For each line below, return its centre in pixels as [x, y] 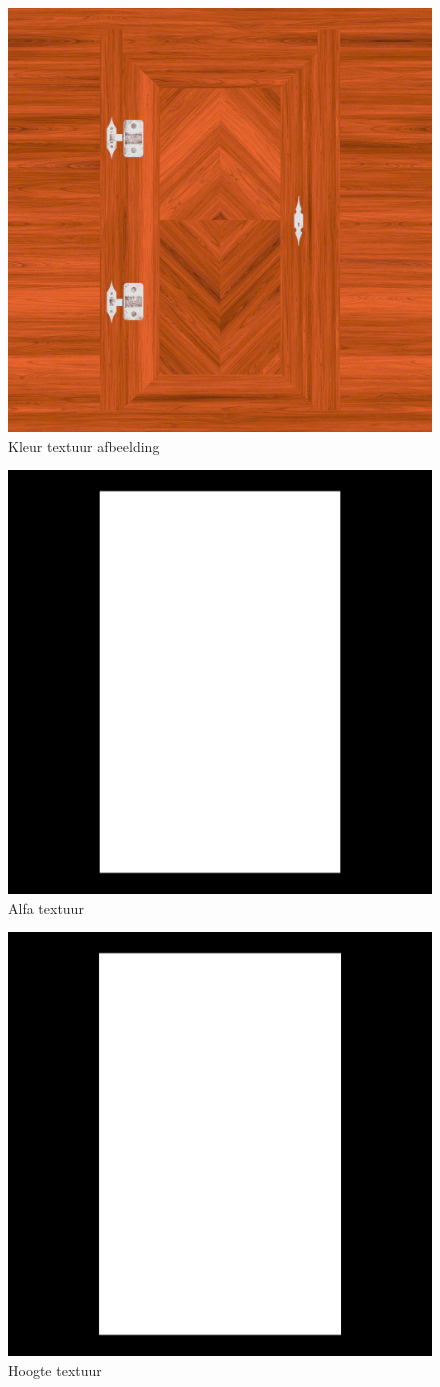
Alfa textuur [46, 907]
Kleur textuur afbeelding [84, 445]
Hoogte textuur [55, 1369]
